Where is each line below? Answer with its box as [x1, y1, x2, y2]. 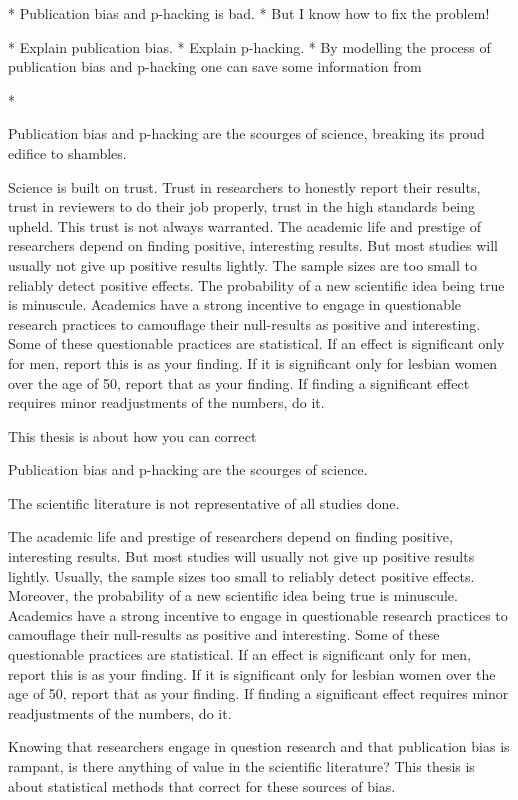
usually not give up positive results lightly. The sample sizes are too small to [8, 254, 477, 275]
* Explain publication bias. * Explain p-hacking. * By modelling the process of [8, 36, 491, 57]
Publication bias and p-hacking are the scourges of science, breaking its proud [8, 123, 485, 144]
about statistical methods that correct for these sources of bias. [8, 775, 396, 796]
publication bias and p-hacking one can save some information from [8, 56, 422, 77]
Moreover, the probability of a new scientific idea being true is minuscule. [8, 585, 458, 606]
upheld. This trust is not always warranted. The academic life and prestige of [8, 215, 482, 236]
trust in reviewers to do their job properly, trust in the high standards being [8, 196, 476, 217]
